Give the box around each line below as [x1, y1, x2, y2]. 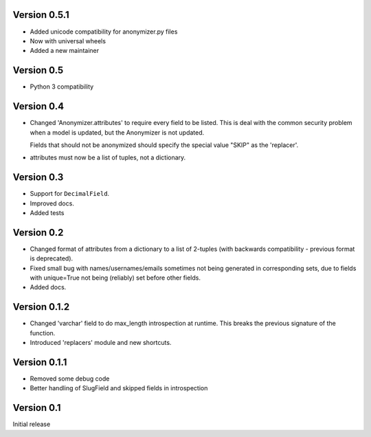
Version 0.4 [12, 100, 65, 113]
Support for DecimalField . [30, 190, 110, 198]
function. [30, 328, 56, 337]
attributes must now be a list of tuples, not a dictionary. [30, 153, 186, 161]
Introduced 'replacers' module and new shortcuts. [30, 339, 172, 347]
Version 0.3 [12, 172, 64, 183]
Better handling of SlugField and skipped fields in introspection [30, 384, 208, 392]
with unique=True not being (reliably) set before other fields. [30, 273, 201, 282]
